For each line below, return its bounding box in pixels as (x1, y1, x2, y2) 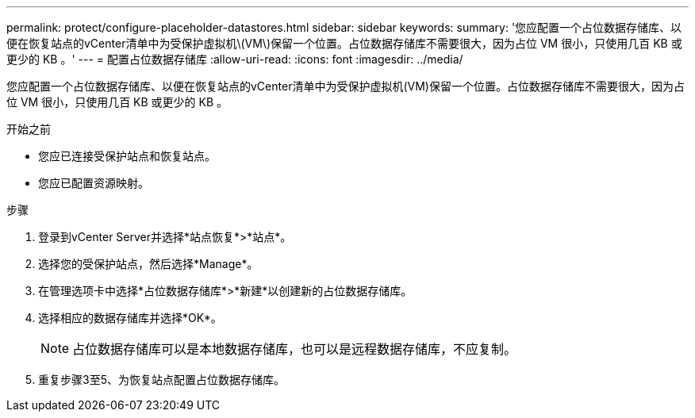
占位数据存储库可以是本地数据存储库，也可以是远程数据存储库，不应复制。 (72, 341, 517, 357)
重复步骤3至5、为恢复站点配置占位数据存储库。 (38, 373, 285, 386)
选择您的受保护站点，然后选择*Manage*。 (38, 257, 259, 270)
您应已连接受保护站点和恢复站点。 (38, 149, 216, 163)
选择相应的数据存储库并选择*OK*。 (38, 311, 222, 324)
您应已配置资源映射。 (38, 176, 149, 190)
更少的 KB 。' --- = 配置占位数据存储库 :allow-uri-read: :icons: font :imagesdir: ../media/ (6, 52, 463, 66)
